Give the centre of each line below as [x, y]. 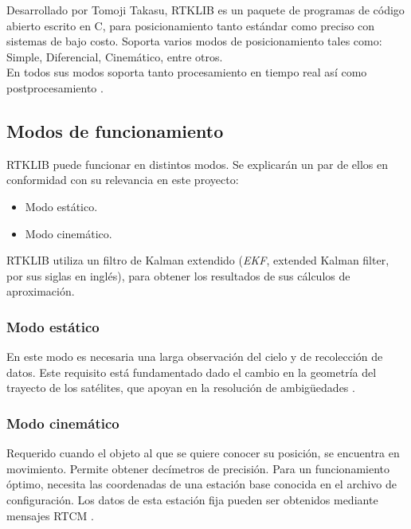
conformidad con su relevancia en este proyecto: [123, 180]
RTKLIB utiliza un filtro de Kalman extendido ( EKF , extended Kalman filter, [198, 260]
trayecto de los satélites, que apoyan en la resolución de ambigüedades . [181, 388]
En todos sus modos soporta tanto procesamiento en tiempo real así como [187, 72]
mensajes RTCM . [51, 515]
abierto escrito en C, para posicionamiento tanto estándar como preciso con [191, 25]
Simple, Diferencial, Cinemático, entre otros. [115, 56]
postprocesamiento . [55, 87]
